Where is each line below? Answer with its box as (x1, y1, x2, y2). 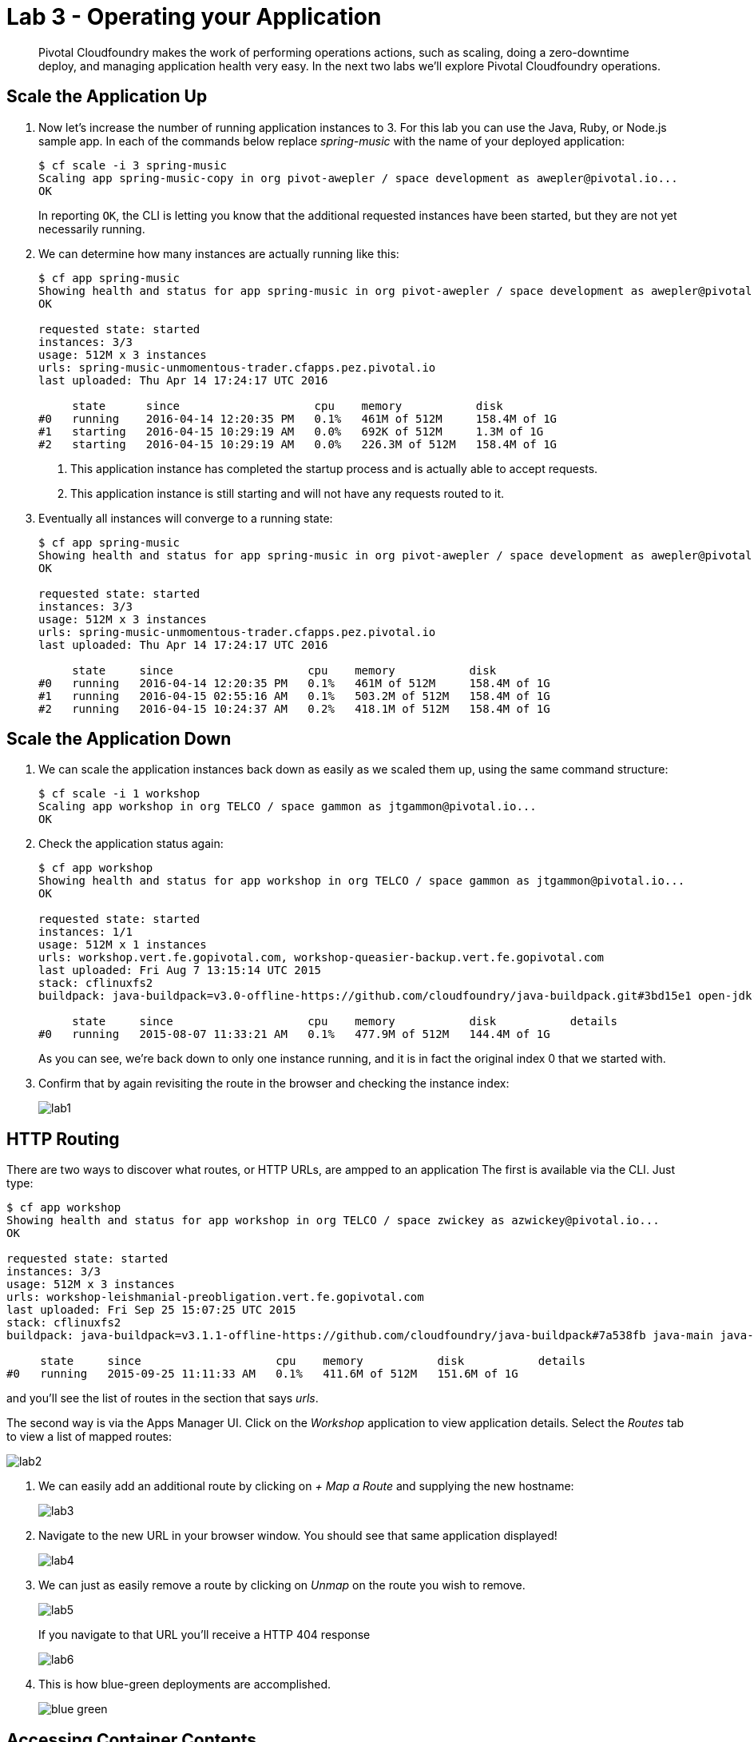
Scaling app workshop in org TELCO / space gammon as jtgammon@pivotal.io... (38, 800, 537, 813)
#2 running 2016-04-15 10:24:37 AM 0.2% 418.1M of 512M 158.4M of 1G (38, 702, 550, 715)
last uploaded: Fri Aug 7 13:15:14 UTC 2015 (38, 964, 322, 977)
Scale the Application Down (6, 729, 232, 750)
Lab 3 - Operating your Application (6, 3, 382, 30)
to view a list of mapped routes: (6, 1430, 173, 1444)
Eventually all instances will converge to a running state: (38, 511, 333, 525)
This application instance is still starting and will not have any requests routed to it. (70, 486, 505, 500)
